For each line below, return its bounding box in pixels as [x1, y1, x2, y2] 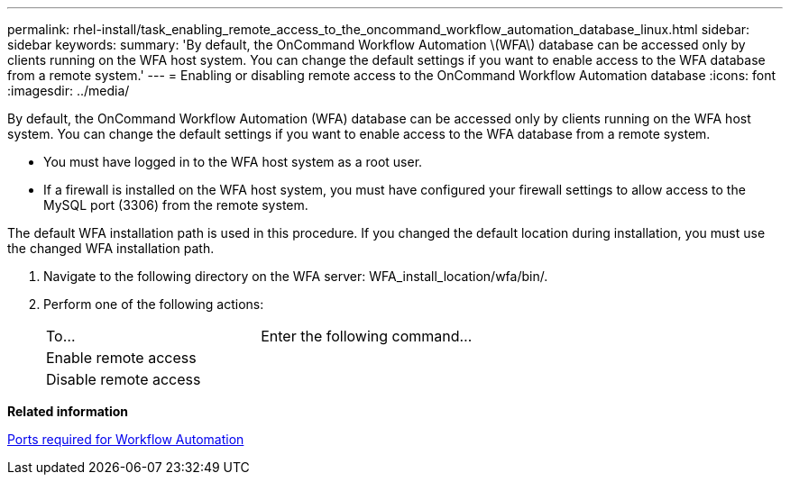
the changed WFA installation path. [7, 241, 215, 256]
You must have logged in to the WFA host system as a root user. [43, 154, 423, 169]
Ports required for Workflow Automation [7, 432, 244, 447]
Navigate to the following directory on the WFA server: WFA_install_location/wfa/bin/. [43, 268, 548, 284]
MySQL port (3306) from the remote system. [43, 197, 308, 213]
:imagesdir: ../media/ [7, 83, 130, 98]
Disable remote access [46, 370, 201, 388]
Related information [7, 404, 129, 419]
